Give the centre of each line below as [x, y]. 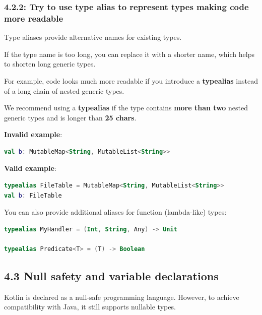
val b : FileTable [33, 195]
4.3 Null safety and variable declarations [111, 276]
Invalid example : [33, 134]
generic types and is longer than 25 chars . [70, 117]
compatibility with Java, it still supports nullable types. [90, 307]
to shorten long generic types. [50, 64]
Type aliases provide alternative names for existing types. [93, 37]
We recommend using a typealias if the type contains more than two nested [126, 108]
